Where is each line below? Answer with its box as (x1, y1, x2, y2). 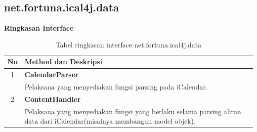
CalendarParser (24, 69, 79, 80)
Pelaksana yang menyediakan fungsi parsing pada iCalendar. (24, 82, 208, 92)
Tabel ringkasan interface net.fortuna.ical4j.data (55, 39, 202, 49)
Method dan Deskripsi (24, 56, 102, 67)
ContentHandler (24, 93, 81, 104)
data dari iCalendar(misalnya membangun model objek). (24, 116, 196, 126)
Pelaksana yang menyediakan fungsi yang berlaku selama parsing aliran (24, 106, 241, 116)
